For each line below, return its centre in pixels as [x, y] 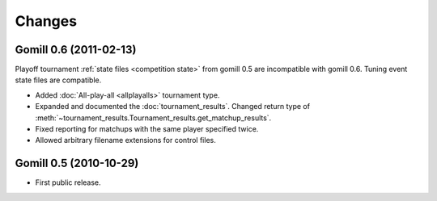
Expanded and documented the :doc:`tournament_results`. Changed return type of [173, 107]
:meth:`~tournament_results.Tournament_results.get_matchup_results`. [153, 118]
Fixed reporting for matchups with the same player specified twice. [147, 129]
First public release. [68, 182]
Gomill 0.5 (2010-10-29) [77, 163]
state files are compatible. [58, 80]
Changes [46, 21]
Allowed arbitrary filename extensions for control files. [125, 140]
